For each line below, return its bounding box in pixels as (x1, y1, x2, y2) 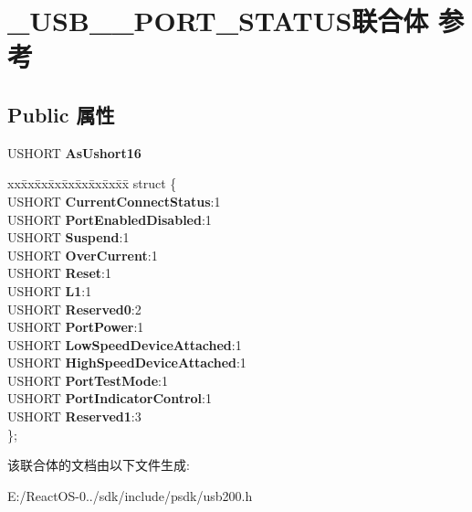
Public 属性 (7, 100, 115, 128)
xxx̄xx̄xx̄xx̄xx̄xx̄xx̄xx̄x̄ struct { (7, 174, 177, 193)
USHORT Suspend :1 (7, 228, 130, 247)
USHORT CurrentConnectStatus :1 (7, 191, 221, 210)
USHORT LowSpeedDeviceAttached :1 (7, 335, 242, 354)
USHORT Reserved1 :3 (7, 407, 142, 426)
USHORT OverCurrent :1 (7, 245, 158, 264)
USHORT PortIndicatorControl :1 (7, 389, 212, 408)
